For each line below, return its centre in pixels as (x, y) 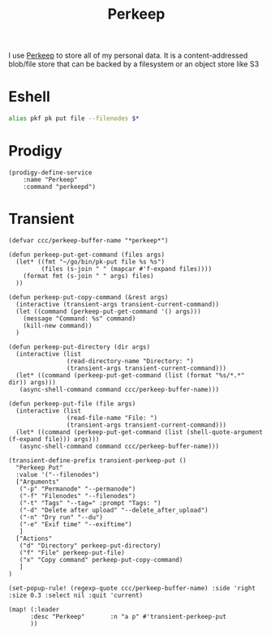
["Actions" (34, 538)
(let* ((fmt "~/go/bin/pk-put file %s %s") (90, 262)
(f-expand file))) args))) (54, 439)
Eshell (29, 97)
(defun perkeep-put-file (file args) (72, 403)
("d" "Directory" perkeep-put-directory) (90, 545)
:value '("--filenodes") (58, 474)
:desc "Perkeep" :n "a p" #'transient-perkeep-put (128, 616)
